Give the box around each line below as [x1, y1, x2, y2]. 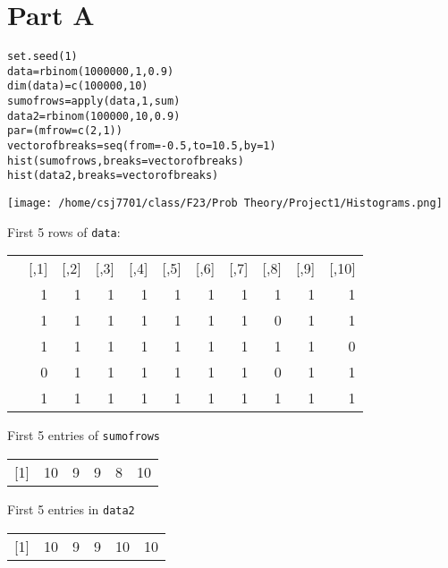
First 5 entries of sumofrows [7, 426, 161, 445]
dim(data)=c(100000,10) [7, 80, 148, 93]
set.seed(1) [7, 50, 78, 64]
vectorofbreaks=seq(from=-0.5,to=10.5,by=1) [7, 140, 276, 153]
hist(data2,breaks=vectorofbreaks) [7, 169, 219, 182]
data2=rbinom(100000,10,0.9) [7, 109, 181, 123]
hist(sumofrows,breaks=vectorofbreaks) [7, 154, 244, 167]
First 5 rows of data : [7, 222, 121, 241]
